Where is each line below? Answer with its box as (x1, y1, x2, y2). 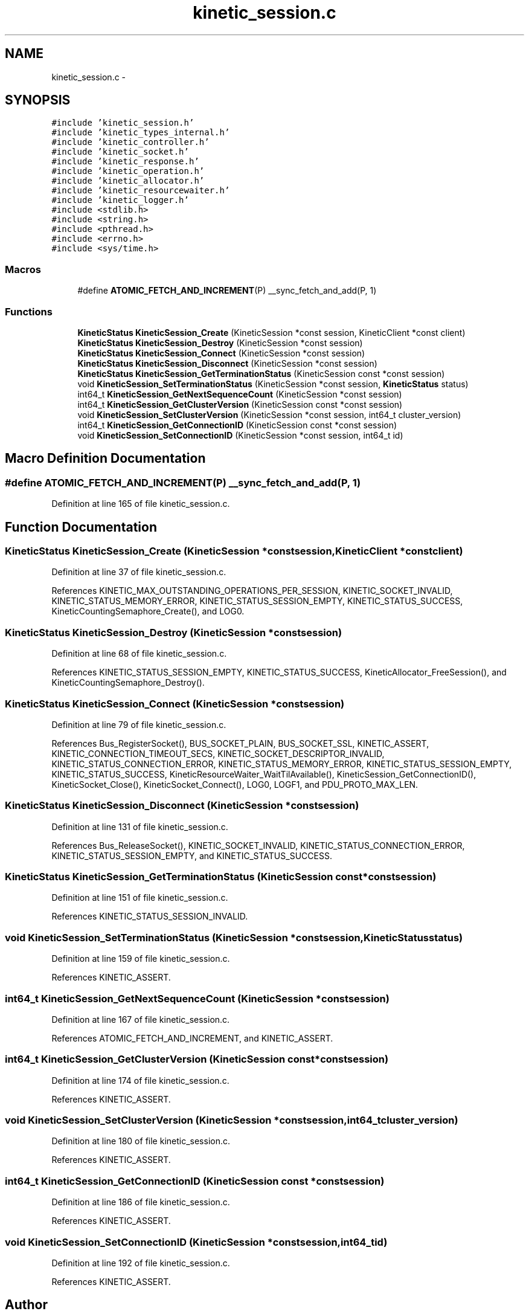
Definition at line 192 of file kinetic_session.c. (51, 1257, 230, 1268)
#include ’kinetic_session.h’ (51, 118, 194, 128)
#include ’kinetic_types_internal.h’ (51, 127, 230, 138)
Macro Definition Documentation (5, 451, 206, 466)
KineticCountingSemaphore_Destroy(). (51, 677, 205, 688)
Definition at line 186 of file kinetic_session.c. (51, 1197, 230, 1208)
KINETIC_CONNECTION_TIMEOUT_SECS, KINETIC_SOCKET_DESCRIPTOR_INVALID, (51, 748, 385, 759)
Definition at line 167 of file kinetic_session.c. (51, 1014, 230, 1025)
